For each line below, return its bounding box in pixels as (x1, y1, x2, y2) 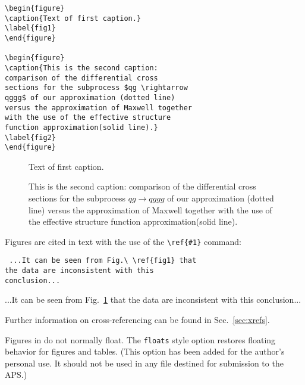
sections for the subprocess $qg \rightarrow (5, 83, 188, 92)
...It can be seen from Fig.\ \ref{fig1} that (9, 256, 197, 265)
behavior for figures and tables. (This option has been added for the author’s (5, 345, 285, 358)
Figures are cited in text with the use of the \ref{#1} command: (5, 235, 241, 247)
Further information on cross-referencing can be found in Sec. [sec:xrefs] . (5, 313, 270, 326)
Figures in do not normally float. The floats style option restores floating (5, 333, 276, 346)
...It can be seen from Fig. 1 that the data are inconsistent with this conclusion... (5, 293, 301, 306)
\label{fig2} (5, 133, 56, 142)
